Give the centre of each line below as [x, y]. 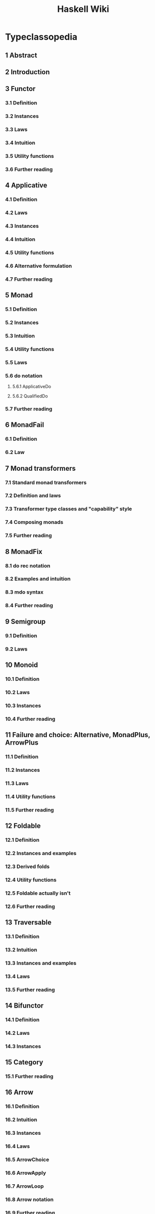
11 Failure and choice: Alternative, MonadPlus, [78, 734]
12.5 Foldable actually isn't [38, 893]
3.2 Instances [22, 116]
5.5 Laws [16, 362]
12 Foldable [23, 826]
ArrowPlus [22, 742]
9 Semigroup [26, 622]
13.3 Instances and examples [41, 963]
